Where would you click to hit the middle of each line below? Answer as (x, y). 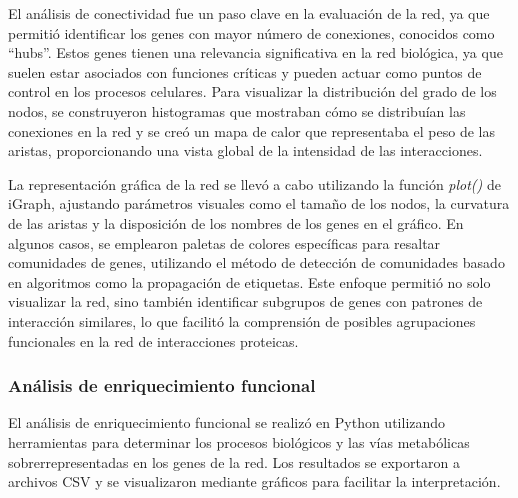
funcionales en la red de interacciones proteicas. (153, 340)
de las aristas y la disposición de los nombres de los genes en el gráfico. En (236, 222)
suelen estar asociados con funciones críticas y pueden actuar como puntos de (245, 71)
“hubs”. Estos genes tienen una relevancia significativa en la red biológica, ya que (255, 52)
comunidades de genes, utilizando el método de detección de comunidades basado (256, 262)
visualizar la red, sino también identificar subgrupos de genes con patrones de (245, 301)
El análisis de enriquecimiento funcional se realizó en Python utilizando (227, 422)
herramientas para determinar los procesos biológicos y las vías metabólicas (239, 441)
